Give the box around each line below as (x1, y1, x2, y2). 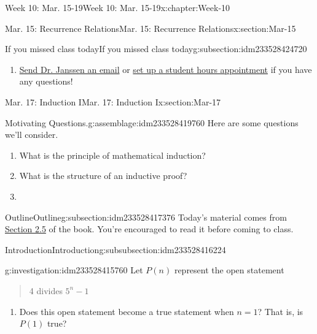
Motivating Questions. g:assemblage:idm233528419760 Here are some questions (5, 116, 299, 129)
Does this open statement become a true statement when (19, 305, 234, 317)
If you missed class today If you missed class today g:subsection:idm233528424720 (5, 42, 307, 55)
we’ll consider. (5, 128, 58, 141)
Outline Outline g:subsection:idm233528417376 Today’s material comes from (5, 210, 287, 223)
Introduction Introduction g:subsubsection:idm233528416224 (5, 243, 226, 256)
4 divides (29, 284, 63, 297)
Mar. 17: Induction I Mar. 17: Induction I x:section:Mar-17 (5, 95, 221, 108)
